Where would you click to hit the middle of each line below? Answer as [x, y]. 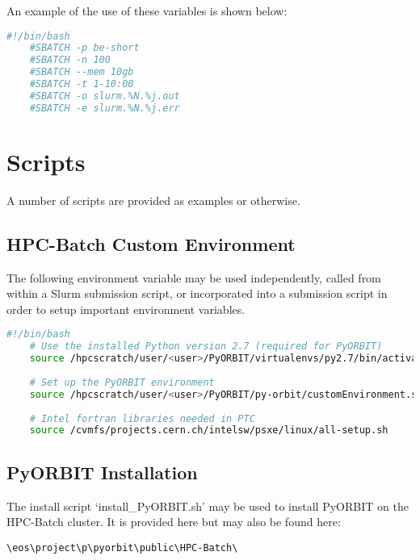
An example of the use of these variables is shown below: [147, 10]
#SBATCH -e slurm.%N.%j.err [105, 108]
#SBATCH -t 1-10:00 [82, 84]
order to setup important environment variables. [126, 309]
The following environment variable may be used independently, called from [194, 277]
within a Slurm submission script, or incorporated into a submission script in [197, 293]
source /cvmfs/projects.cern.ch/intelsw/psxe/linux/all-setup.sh [209, 430]
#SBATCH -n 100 [70, 60]
